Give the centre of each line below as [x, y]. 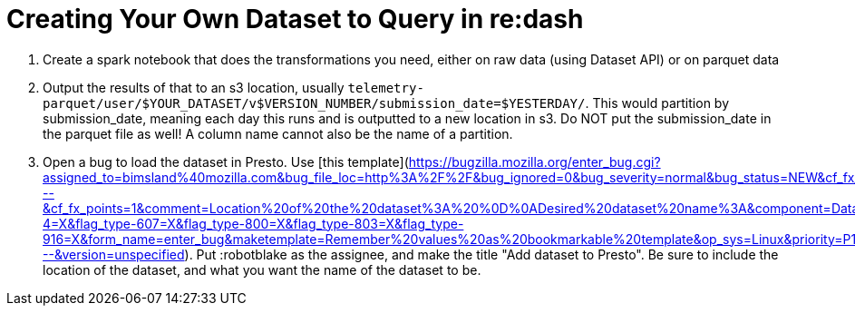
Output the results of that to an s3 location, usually [194, 87]
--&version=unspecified [114, 254]
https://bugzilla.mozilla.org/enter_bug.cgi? [534, 161]
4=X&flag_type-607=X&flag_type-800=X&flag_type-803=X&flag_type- [253, 223]
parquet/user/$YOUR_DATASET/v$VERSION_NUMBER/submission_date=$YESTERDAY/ [314, 103]
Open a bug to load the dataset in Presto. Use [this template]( [226, 161]
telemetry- [386, 88]
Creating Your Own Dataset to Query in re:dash [295, 19]
